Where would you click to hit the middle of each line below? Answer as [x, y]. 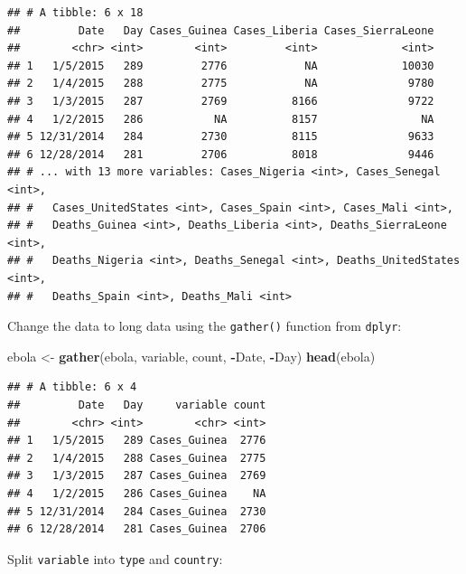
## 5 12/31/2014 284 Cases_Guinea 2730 [137, 511]
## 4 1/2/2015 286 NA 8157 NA [221, 119]
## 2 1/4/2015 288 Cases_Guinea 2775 [137, 458]
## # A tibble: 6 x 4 [72, 387]
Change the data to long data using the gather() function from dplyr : [205, 326]
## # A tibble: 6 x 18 [75, 13]
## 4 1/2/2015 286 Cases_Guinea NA [137, 493]
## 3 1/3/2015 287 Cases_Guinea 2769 [137, 476]
